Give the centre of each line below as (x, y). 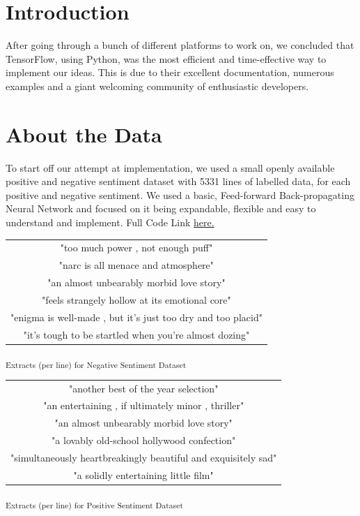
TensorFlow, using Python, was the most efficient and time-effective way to (166, 58)
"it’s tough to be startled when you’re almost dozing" (136, 334)
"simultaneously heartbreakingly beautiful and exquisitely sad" (144, 457)
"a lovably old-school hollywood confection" (144, 440)
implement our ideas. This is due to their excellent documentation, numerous (170, 72)
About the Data (84, 134)
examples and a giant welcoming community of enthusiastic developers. (157, 86)
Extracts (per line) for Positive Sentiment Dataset (94, 504)
